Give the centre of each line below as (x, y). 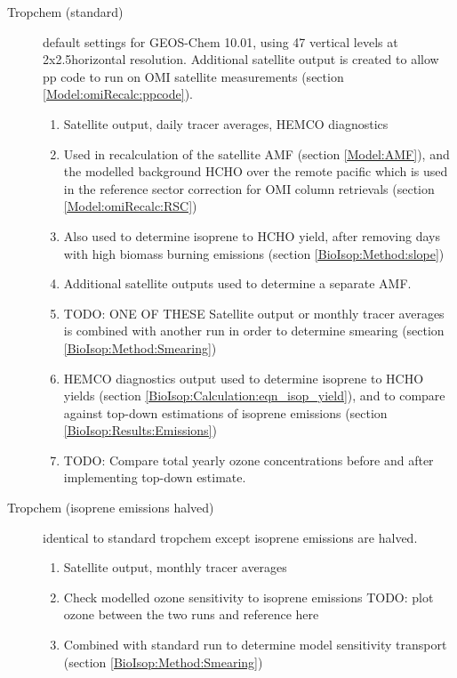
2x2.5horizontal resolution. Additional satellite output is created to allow (241, 59)
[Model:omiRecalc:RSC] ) (130, 206)
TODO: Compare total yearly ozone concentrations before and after (249, 460)
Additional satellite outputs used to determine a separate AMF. (237, 283)
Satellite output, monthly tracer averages (175, 567)
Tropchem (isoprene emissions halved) (111, 508)
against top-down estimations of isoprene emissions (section (225, 412)
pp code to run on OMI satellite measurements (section (193, 76)
